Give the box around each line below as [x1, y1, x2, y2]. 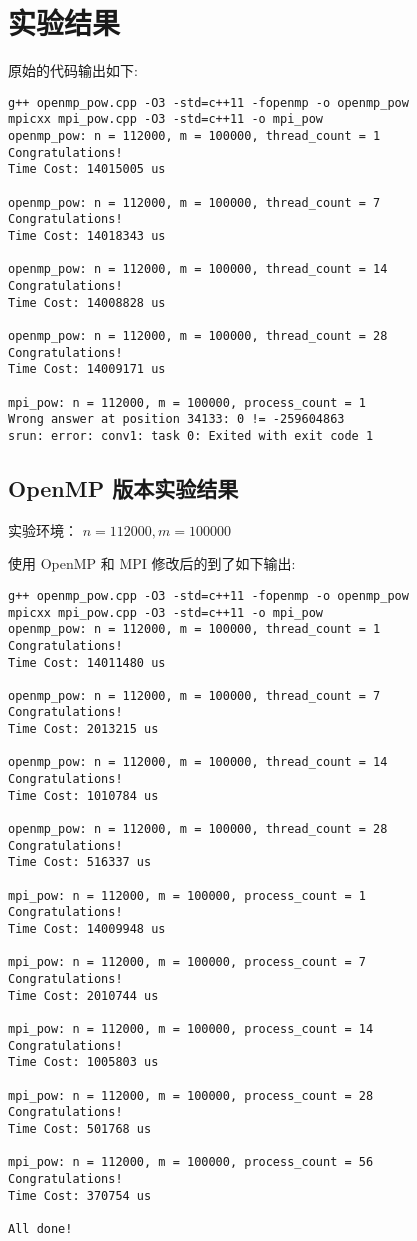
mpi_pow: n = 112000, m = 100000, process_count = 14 [8, 1021, 374, 1036]
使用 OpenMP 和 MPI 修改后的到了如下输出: [8, 553, 296, 574]
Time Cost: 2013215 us [8, 722, 159, 737]
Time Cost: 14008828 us [8, 295, 166, 310]
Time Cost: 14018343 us [8, 228, 166, 243]
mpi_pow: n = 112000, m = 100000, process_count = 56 [8, 1155, 374, 1170]
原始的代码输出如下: [8, 60, 138, 81]
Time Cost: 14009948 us [8, 922, 166, 937]
